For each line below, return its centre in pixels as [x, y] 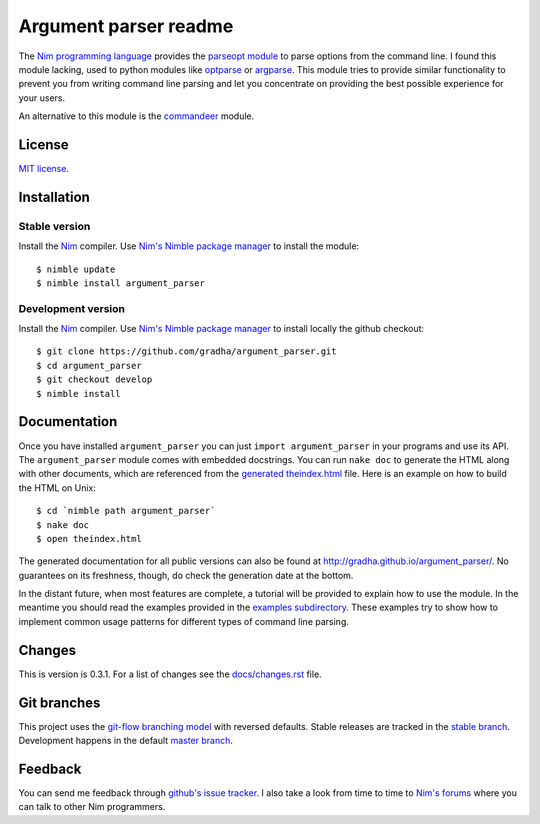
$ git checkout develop [94, 379]
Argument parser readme [126, 26]
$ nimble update [76, 269]
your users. [41, 97]
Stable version [54, 226]
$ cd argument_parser [89, 365]
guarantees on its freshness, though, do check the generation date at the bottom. [186, 575]
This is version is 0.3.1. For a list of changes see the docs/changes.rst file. [170, 674]
